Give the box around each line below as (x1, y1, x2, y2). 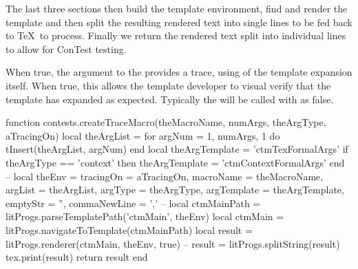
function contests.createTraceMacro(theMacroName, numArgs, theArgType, (6, 115, 326, 129)
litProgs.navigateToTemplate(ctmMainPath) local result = (6, 222, 253, 237)
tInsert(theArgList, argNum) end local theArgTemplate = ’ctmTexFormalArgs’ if (6, 142, 348, 156)
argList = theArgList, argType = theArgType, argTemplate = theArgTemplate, (6, 182, 344, 197)
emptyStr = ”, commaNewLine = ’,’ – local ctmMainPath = (6, 195, 261, 210)
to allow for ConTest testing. (6, 41, 127, 56)
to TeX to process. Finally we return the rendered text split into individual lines (6, 28, 346, 43)
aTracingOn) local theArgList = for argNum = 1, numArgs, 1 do (6, 128, 280, 142)
